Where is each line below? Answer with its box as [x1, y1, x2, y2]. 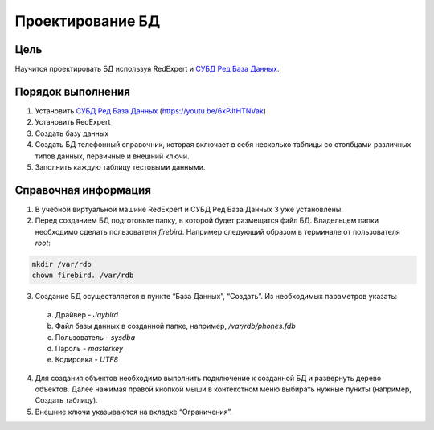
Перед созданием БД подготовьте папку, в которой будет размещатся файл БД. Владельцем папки [35, 215, 379, 225]
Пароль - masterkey [55, 343, 124, 353]
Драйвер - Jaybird [55, 309, 119, 319]
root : [35, 238, 51, 248]
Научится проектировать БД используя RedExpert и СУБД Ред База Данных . [14, 64, 280, 74]
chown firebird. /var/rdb [31, 271, 134, 281]
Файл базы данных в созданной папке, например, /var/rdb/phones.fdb [55, 321, 297, 331]
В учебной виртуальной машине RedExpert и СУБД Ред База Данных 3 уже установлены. [35, 204, 343, 214]
